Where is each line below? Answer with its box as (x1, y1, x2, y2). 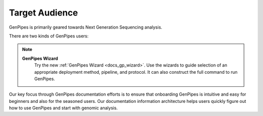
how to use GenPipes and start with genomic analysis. (9, 105, 118, 111)
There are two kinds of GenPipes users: (9, 33, 89, 39)
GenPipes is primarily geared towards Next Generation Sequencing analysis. (9, 24, 163, 30)
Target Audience (9, 7, 78, 18)
